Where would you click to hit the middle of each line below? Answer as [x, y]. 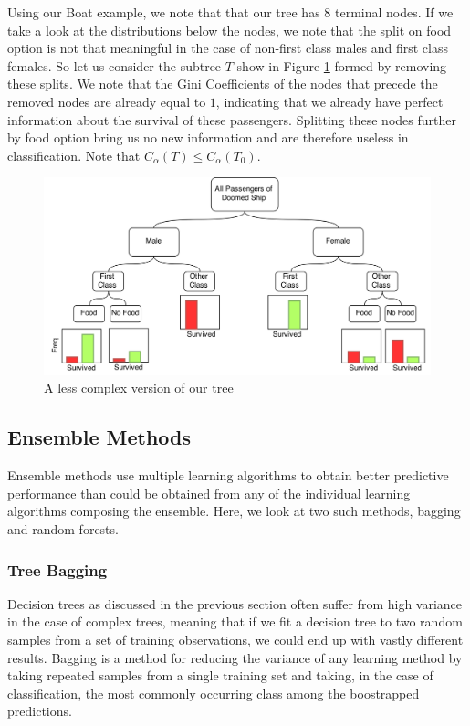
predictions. [40, 711]
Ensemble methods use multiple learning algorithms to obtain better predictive [228, 475]
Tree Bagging [57, 569]
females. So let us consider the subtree [115, 65]
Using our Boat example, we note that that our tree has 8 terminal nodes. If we [230, 12]
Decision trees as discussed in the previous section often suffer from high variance [235, 603]
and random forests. [63, 529]
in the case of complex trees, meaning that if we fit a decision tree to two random [235, 621]
